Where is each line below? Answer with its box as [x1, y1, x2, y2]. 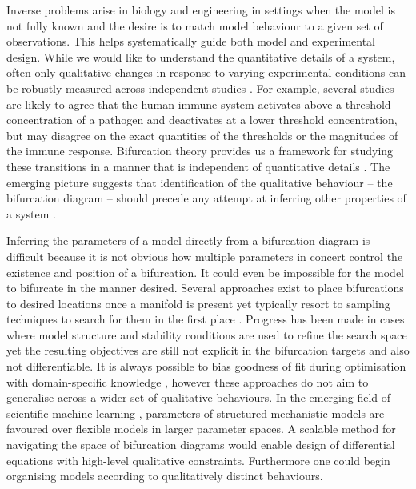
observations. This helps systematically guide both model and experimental [6, 33, 375, 50]
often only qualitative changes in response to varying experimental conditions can [6, 64, 406, 81]
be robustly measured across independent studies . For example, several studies [6, 79, 394, 96]
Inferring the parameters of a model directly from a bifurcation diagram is [6, 232, 370, 249]
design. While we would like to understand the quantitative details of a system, [6, 48, 395, 65]
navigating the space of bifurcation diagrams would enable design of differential [6, 436, 395, 453]
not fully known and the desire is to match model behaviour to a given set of [6, 17, 383, 34]
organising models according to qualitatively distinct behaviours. [6, 467, 323, 484]
